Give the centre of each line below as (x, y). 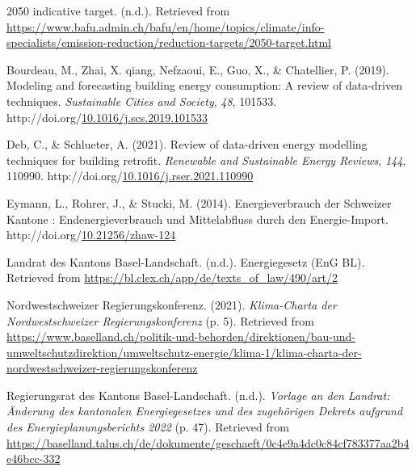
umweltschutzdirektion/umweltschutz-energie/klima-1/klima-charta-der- (184, 352)
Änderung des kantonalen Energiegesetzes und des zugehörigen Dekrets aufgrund (205, 411)
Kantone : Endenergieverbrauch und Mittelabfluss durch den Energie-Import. (197, 219)
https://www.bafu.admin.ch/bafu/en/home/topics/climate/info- (166, 26)
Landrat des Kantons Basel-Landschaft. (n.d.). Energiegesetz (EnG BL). (186, 261)
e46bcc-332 (34, 458)
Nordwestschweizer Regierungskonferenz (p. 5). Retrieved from (160, 320)
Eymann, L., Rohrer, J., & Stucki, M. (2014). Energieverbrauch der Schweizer (199, 202)
